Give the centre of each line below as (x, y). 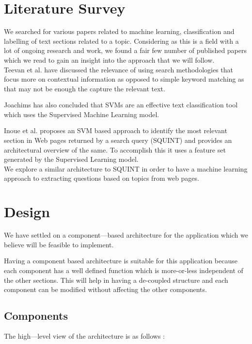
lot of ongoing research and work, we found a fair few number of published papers (126, 50)
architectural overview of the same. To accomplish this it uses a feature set (115, 149)
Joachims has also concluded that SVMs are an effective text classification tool (121, 105)
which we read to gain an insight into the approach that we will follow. (109, 60)
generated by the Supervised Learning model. (71, 159)
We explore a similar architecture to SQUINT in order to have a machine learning (126, 168)
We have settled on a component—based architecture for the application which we (126, 235)
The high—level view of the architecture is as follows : (84, 335)
